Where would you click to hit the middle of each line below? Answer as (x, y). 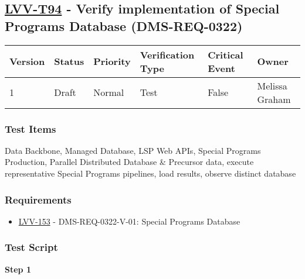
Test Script (31, 247)
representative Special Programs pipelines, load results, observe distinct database (150, 173)
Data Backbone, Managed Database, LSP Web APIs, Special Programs (133, 150)
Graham (274, 99)
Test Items (30, 128)
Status (69, 61)
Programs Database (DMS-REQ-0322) (124, 25)
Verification (167, 54)
